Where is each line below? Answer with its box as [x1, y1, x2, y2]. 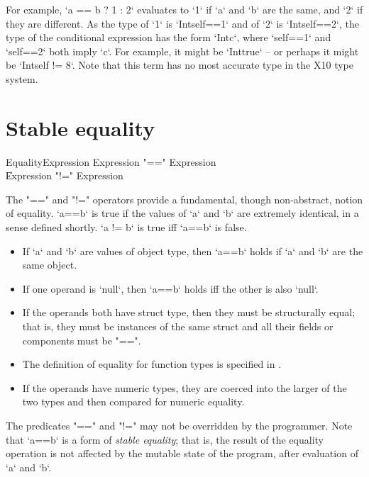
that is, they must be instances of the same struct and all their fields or [22, 319, 334, 334]
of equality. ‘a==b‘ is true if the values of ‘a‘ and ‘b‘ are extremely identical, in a [6, 206, 359, 220]
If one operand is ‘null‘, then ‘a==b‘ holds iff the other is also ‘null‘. [22, 281, 319, 296]
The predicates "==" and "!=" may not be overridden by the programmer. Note [6, 418, 353, 432]
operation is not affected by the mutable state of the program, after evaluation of [6, 446, 358, 461]
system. [6, 71, 38, 86]
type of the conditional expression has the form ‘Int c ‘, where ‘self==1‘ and [6, 30, 331, 45]
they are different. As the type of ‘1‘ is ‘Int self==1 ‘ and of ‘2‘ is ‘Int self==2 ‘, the [6, 16, 359, 30]
